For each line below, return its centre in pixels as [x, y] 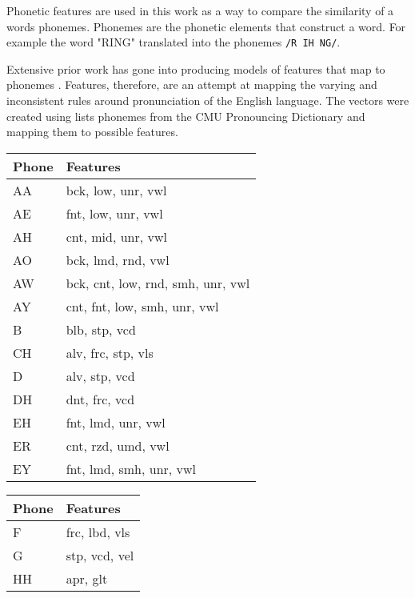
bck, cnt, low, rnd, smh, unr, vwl [158, 283]
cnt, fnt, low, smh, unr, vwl [142, 306]
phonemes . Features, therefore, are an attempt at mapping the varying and [192, 84]
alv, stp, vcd [100, 375]
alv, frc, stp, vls [110, 352]
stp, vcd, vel [100, 555]
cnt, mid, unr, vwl [116, 236]
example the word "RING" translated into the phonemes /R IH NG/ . [174, 42]
